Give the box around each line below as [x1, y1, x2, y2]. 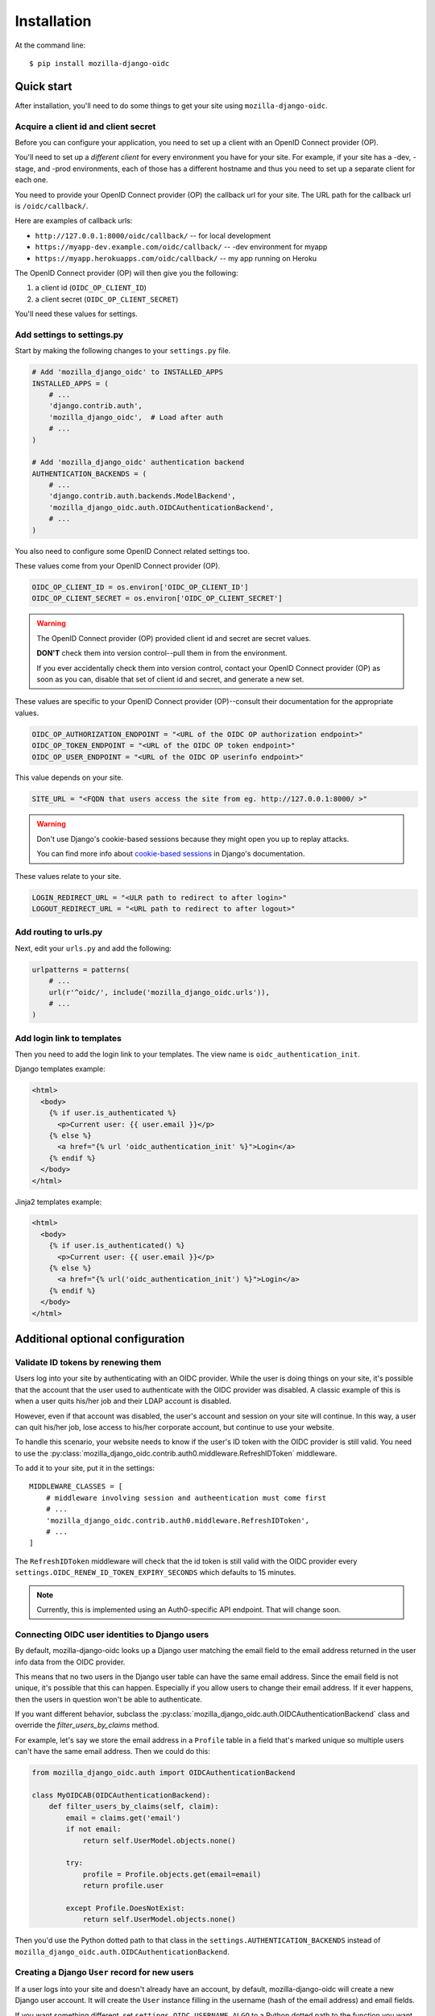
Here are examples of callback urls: [14, 216, 133, 226]
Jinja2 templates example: [14, 1197, 102, 1206]
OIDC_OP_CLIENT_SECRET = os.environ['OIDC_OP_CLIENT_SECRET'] [31, 594, 283, 603]
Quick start [14, 79, 72, 93]
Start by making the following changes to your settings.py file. [14, 346, 231, 356]
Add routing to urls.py [14, 927, 103, 938]
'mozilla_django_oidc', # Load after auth [48, 412, 223, 422]
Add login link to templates [14, 1032, 122, 1043]
